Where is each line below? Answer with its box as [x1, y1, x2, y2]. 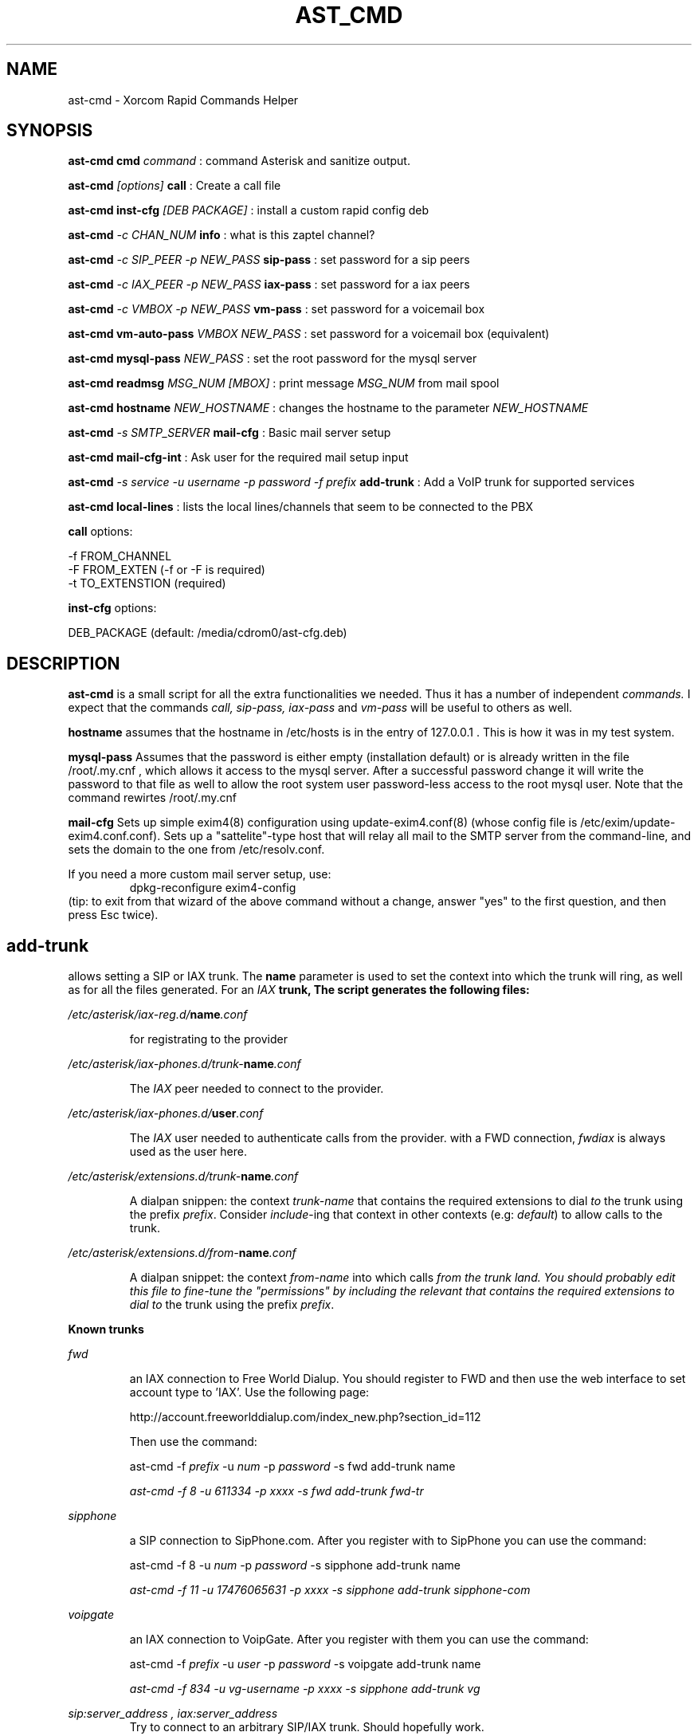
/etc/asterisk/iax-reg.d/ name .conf [68, 1007, 248, 1022]
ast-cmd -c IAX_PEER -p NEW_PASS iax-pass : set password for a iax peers [68, 277, 470, 292]
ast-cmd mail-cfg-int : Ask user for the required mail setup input [68, 450, 409, 465]
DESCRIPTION [6, 653, 120, 674]
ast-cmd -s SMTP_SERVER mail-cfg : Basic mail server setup [68, 426, 391, 440]
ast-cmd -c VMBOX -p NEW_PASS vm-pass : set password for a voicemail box [68, 302, 485, 316]
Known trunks [68, 1322, 144, 1337]
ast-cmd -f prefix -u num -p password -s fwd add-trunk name [129, 1459, 456, 1474]
